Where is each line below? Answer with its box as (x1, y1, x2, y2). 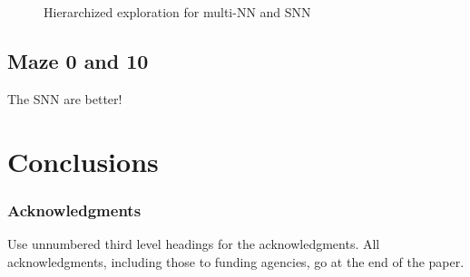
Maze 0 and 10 (7, 46, 149, 74)
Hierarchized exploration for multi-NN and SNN (44, 3, 311, 21)
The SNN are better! (7, 89, 122, 108)
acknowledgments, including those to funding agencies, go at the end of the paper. (7, 252, 465, 271)
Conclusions (7, 142, 159, 179)
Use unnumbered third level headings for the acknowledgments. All (7, 234, 380, 253)
